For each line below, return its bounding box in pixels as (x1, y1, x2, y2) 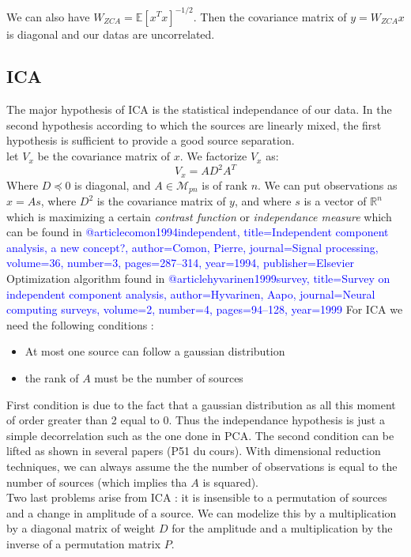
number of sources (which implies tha (6, 473, 187, 490)
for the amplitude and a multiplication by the (172, 520, 393, 536)
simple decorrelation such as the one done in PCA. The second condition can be (6, 427, 394, 443)
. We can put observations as (258, 176, 398, 193)
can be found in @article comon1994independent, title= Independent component (6, 224, 389, 240)
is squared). (202, 473, 258, 490)
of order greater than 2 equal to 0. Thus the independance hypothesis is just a (6, 412, 385, 428)
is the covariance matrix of (96, 193, 226, 209)
